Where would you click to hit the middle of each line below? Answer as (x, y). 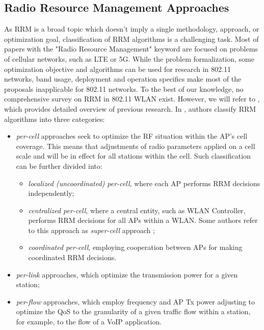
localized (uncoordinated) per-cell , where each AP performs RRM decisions (144, 183)
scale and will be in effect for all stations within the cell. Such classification (133, 156)
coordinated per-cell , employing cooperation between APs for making (135, 247)
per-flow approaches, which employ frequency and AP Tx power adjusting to (135, 301)
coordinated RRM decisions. (72, 257)
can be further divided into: (59, 166)
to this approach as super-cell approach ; (91, 230)
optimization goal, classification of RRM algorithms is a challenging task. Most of (131, 39)
